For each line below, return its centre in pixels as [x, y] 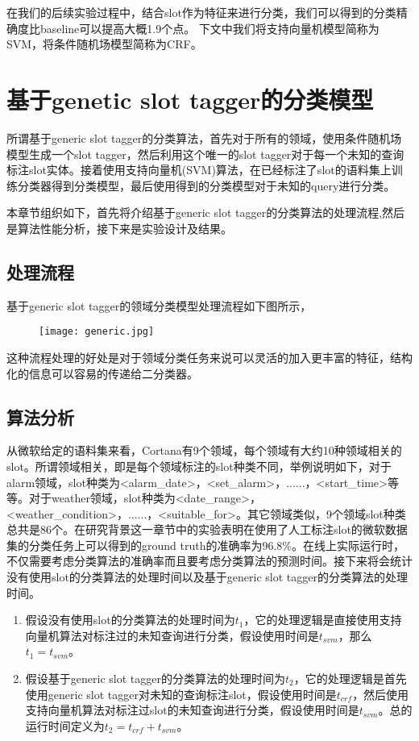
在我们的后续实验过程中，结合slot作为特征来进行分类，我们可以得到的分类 [201, 12]
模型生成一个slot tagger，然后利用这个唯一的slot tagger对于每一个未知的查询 [205, 154]
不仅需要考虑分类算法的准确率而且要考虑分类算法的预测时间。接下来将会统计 [209, 561]
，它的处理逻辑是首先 [350, 679]
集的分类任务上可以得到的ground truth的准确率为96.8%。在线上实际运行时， [206, 545]
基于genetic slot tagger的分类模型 [190, 99]
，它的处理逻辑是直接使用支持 [323, 620]
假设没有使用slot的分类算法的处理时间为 [130, 620]
